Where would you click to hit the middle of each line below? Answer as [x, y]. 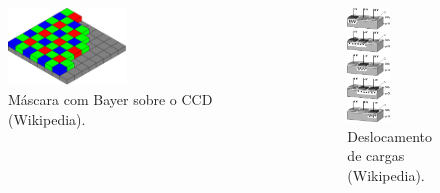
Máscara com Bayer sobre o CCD [110, 98]
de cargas [376, 155]
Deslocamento [389, 135]
